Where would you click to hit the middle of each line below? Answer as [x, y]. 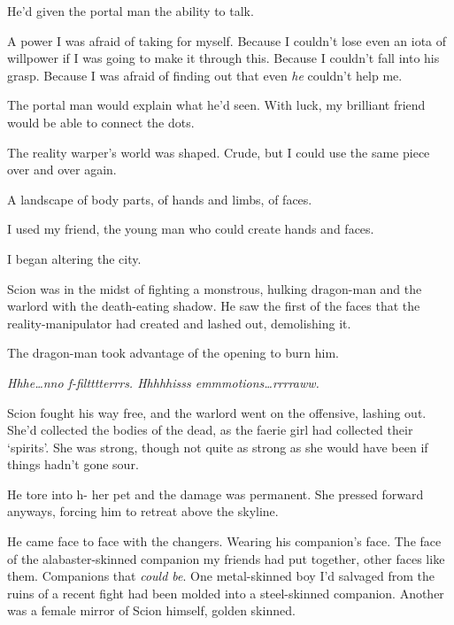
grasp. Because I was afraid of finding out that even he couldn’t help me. [205, 75]
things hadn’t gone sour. [73, 464]
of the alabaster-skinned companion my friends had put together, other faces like [226, 558]
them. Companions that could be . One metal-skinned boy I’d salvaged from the [221, 576]
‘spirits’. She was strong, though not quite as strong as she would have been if [218, 447]
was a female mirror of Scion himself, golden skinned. [151, 610]
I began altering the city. [74, 258]
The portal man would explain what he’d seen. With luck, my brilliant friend [216, 105]
